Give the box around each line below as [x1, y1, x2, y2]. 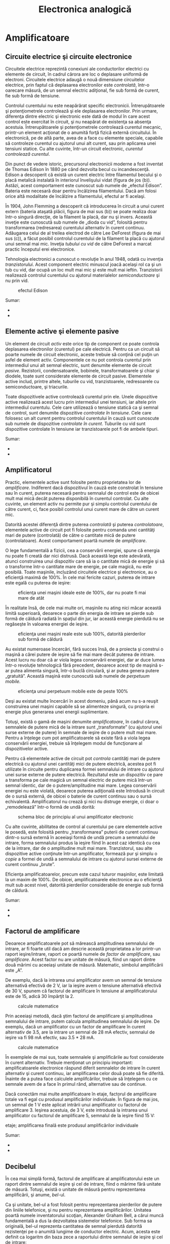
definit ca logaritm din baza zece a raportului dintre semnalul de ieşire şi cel [5, 1234, 163, 1240]
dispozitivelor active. [5, 745, 49, 751]
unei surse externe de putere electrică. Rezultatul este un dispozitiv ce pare [5, 771, 163, 777]
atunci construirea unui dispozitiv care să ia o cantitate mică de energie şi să [5, 558, 165, 564]
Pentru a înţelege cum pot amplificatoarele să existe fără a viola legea [5, 735, 151, 741]
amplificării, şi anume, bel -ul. [5, 1192, 66, 1198]
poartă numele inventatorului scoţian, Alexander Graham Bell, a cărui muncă [5, 1213, 164, 1219]
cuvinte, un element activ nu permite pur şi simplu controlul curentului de [5, 501, 158, 507]
